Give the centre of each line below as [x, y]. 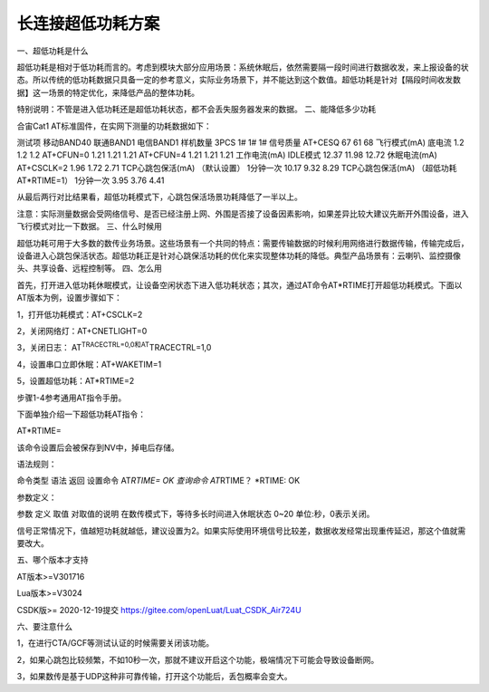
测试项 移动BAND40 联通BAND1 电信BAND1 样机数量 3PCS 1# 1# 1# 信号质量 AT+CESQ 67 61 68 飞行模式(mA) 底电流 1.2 [240, 142]
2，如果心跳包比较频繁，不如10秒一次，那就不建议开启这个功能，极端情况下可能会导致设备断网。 [198, 659]
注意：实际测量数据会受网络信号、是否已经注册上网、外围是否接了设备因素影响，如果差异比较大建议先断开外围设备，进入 [243, 214]
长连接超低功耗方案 [88, 24]
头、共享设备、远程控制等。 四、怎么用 [89, 268]
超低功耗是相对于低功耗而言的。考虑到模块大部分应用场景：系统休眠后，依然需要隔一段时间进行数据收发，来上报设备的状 [243, 67]
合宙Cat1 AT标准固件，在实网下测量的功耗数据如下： [114, 126]
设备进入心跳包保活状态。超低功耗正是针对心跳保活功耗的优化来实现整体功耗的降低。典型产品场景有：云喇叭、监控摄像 [239, 256]
